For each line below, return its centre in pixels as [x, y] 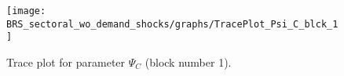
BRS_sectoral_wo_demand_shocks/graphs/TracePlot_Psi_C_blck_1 [172, 24]
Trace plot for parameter [66, 62]
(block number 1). [188, 62]
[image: [26, 11]
